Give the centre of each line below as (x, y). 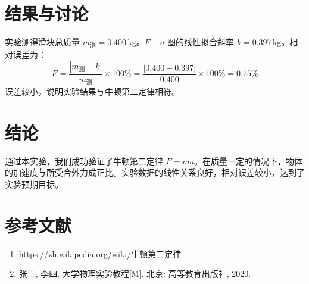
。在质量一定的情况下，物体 (249, 160)
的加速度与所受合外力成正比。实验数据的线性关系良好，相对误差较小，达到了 (155, 172)
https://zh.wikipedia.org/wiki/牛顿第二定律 (100, 253)
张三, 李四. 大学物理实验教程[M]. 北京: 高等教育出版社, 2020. (135, 274)
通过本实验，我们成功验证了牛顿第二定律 (84, 160)
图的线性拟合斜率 (201, 42)
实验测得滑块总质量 (42, 42)
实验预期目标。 (34, 184)
